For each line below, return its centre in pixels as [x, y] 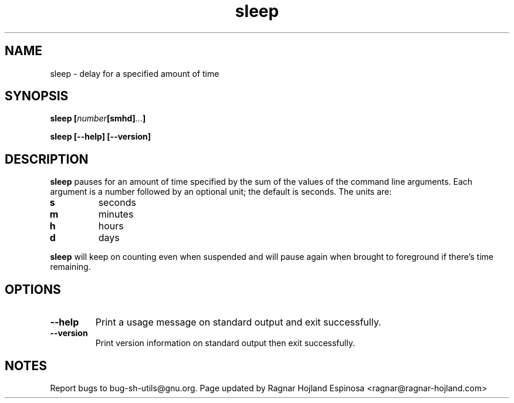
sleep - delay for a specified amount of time [135, 73]
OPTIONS [33, 289]
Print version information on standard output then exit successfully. [225, 343]
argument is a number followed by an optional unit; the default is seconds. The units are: [221, 192]
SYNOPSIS [37, 96]
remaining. [70, 267]
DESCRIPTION [47, 159]
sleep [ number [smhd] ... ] [98, 118]
